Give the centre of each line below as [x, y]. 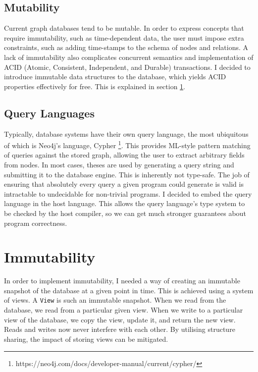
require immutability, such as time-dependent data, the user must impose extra [124, 37]
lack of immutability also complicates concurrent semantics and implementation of [129, 57]
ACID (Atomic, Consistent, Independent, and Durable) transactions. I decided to [127, 67]
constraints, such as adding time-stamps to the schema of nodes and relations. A [126, 47]
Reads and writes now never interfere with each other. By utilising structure [120, 329]
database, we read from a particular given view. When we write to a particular [124, 310]
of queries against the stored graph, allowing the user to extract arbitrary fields [124, 155]
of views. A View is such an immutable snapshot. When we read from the [115, 300]
